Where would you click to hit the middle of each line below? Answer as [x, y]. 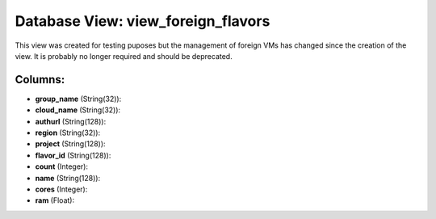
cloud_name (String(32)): [78, 110]
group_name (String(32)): [78, 99]
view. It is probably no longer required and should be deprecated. [124, 56]
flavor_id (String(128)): [73, 155]
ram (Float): [55, 200]
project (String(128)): [70, 144]
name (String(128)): [68, 178]
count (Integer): [62, 166]
